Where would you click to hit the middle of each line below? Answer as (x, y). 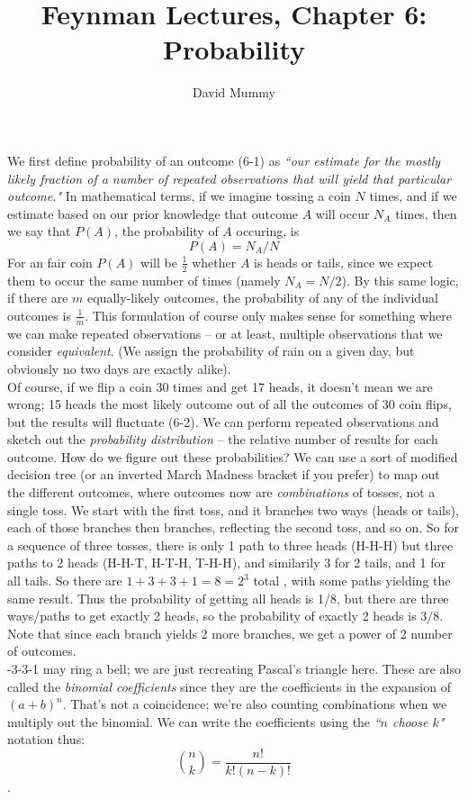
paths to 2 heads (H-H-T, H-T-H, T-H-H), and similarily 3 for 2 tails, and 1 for (226, 563)
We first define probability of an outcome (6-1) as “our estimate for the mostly (224, 160)
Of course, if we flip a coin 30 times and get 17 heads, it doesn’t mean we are (220, 386)
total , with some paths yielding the (352, 581)
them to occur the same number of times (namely (144, 280)
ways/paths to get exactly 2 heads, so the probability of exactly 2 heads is (212, 616)
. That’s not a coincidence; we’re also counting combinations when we (255, 704)
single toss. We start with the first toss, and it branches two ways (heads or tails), (233, 509)
